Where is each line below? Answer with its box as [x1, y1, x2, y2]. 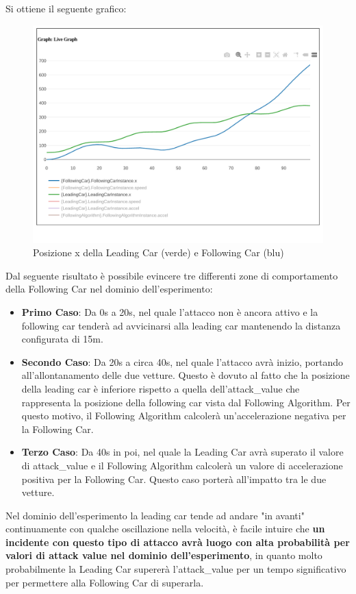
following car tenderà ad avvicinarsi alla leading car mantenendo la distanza [21, 318, 341, 332]
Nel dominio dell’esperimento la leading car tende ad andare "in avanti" [5, 508, 305, 522]
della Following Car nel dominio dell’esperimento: [5, 282, 213, 296]
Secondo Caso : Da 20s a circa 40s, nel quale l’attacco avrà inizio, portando [21, 354, 344, 369]
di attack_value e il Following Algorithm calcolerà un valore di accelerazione [21, 458, 343, 472]
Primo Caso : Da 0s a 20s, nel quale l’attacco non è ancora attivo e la [21, 304, 318, 319]
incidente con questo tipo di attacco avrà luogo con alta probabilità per [5, 534, 350, 549]
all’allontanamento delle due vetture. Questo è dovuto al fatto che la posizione [21, 368, 350, 382]
